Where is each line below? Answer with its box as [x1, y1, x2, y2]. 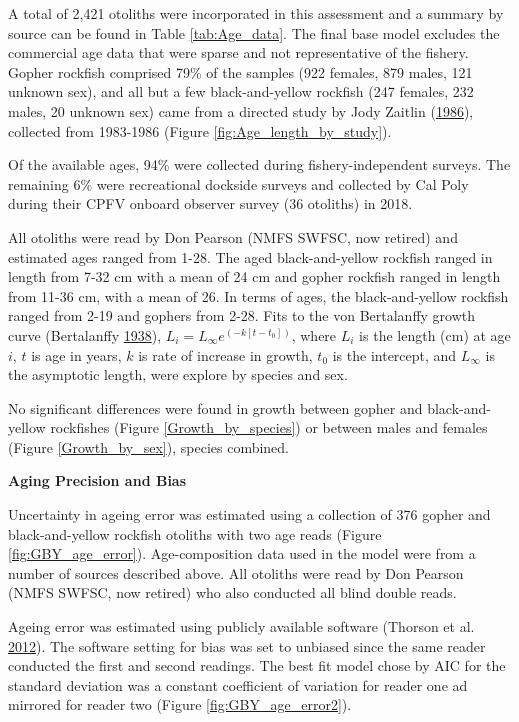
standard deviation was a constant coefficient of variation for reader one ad [8, 674, 468, 695]
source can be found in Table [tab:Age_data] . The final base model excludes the [8, 22, 500, 43]
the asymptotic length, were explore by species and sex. [8, 364, 348, 385]
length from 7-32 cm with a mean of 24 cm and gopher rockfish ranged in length [8, 266, 501, 287]
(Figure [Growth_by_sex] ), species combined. [8, 436, 290, 457]
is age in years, [31, 344, 122, 365]
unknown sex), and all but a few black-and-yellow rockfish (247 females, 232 [8, 81, 474, 102]
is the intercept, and [332, 344, 457, 365]
